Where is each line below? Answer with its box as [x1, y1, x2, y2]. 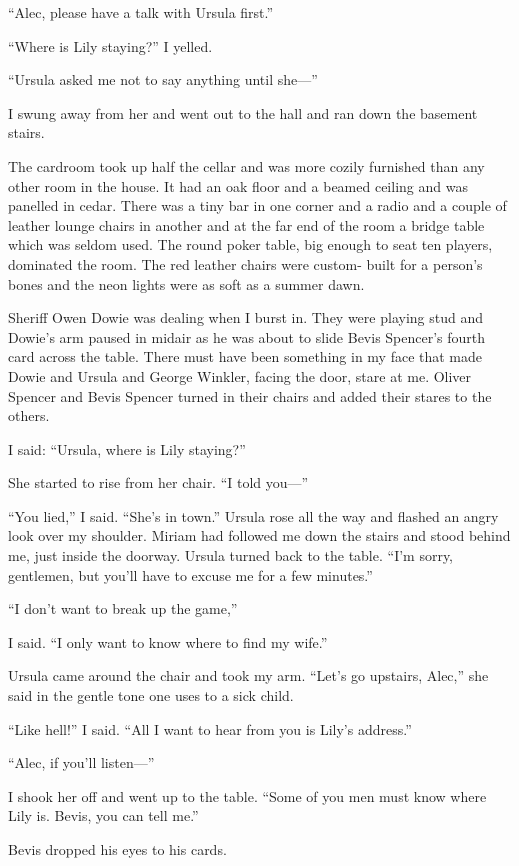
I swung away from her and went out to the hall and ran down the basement [8, 102, 478, 123]
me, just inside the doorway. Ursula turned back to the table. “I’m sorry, [8, 545, 454, 566]
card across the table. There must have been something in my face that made [8, 346, 483, 367]
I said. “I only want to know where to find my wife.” [8, 631, 328, 652]
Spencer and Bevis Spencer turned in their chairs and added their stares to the [8, 385, 492, 406]
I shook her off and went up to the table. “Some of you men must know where [8, 785, 487, 806]
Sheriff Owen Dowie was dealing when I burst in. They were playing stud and [8, 307, 483, 328]
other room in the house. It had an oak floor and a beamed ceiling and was [8, 175, 468, 196]
